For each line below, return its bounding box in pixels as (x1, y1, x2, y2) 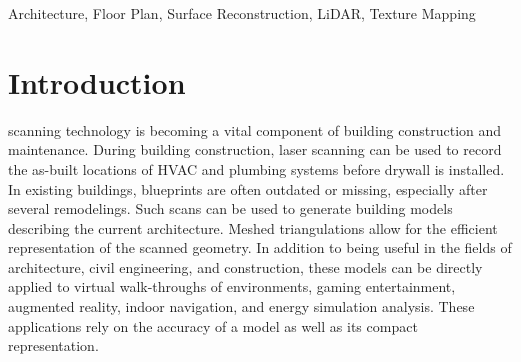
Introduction (8, 61, 186, 102)
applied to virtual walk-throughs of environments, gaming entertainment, (8, 276, 456, 297)
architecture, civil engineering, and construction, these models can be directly (8, 256, 483, 277)
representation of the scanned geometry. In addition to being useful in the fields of (8, 237, 512, 258)
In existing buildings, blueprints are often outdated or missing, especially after (8, 178, 488, 199)
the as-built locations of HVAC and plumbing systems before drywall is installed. (8, 158, 505, 179)
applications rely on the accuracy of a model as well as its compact (8, 315, 418, 336)
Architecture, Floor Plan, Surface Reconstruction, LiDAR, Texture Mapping (8, 3, 476, 23)
